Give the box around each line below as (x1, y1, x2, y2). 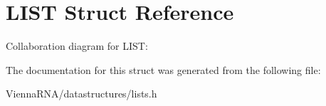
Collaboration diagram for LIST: (6, 38, 148, 53)
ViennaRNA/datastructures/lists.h (6, 86, 157, 101)
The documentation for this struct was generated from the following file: (6, 62, 321, 77)
